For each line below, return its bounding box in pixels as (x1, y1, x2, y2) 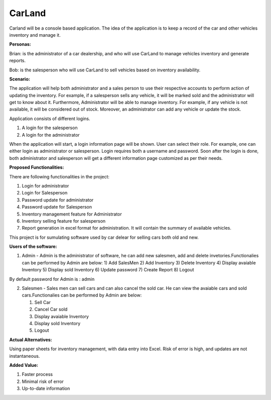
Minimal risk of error (22, 378, 64, 384)
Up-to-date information (22, 385, 70, 391)
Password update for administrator (22, 196, 94, 203)
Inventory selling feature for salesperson (22, 218, 106, 224)
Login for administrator (22, 182, 69, 188)
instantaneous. (9, 353, 40, 359)
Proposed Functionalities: (9, 164, 64, 170)
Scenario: (9, 76, 30, 82)
